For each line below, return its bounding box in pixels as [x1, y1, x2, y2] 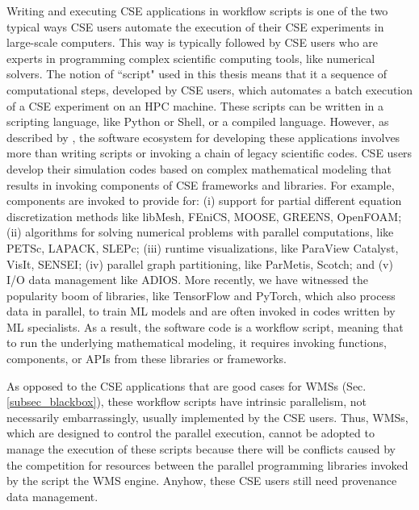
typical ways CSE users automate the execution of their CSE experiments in [6, 18, 384, 35]
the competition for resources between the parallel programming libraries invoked [6, 456, 409, 473]
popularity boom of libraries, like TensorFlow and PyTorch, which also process [6, 286, 396, 303]
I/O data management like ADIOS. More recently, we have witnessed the [6, 271, 368, 288]
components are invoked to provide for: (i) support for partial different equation [6, 192, 402, 209]
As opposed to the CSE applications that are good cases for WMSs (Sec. [6, 377, 367, 394]
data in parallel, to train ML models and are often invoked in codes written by [6, 303, 396, 320]
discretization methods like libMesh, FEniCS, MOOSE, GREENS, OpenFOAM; [6, 207, 402, 224]
